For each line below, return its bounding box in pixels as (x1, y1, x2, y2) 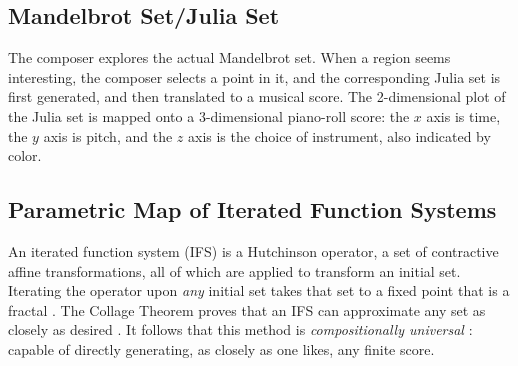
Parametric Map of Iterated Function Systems (8, 194, 497, 225)
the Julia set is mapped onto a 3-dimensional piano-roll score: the (8, 105, 410, 126)
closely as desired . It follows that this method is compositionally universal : (8, 319, 473, 340)
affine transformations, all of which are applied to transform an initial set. (8, 260, 461, 281)
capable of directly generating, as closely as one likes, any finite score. (8, 338, 435, 359)
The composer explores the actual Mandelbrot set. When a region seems (8, 47, 451, 68)
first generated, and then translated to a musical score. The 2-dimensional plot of (8, 86, 506, 107)
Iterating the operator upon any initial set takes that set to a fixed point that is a (8, 280, 510, 301)
